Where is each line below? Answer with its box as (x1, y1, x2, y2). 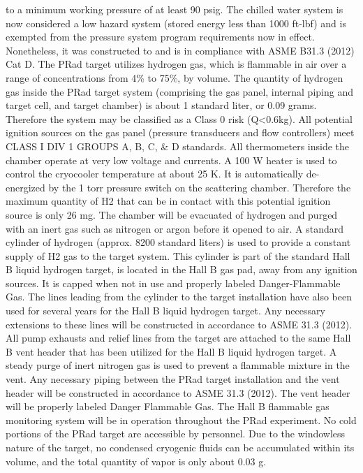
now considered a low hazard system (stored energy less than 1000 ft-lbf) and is (6, 15, 346, 30)
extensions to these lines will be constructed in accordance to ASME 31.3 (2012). (6, 316, 353, 331)
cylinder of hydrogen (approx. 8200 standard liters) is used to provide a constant (6, 235, 351, 249)
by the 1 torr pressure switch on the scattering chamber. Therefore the (48, 180, 351, 194)
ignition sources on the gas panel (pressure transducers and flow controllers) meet (6, 125, 355, 140)
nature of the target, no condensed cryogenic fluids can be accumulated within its (6, 440, 355, 454)
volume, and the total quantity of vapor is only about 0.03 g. (6, 453, 267, 468)
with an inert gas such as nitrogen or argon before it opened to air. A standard (6, 221, 343, 235)
